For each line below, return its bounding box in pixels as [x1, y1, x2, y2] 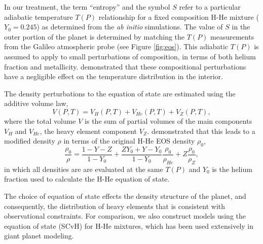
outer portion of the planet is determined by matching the [4, 31, 185, 42]
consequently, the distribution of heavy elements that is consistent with [4, 200, 226, 211]
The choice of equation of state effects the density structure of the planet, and [4, 190, 246, 201]
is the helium [212, 163, 252, 174]
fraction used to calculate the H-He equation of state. [4, 173, 170, 184]
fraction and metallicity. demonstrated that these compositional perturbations [4, 61, 246, 72]
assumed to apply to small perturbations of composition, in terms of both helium [4, 51, 256, 61]
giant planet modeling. [4, 230, 74, 241]
